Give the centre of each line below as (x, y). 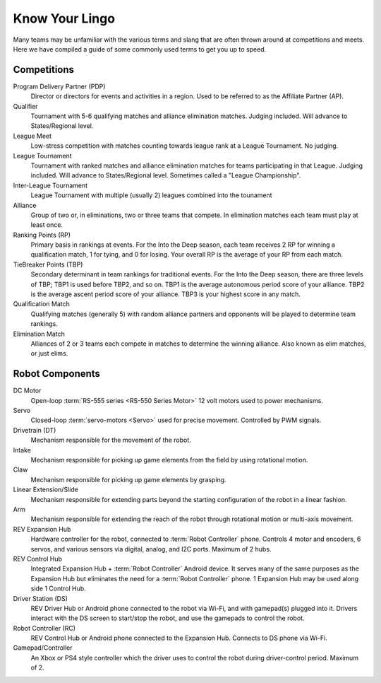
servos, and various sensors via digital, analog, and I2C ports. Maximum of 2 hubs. (151, 549)
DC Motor (27, 391)
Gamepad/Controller (43, 648)
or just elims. (49, 354)
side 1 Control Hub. (58, 589)
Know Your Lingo (64, 18)
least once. (47, 225)
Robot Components (56, 374)
